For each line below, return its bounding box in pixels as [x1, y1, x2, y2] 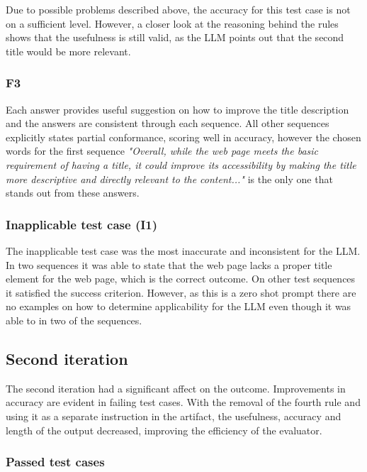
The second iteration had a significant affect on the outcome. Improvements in [6, 380, 346, 395]
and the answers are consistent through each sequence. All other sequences [6, 116, 329, 131]
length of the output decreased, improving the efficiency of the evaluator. [6, 422, 322, 437]
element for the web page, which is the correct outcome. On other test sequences [6, 271, 356, 286]
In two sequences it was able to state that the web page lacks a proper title [6, 257, 332, 272]
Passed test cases [6, 453, 105, 471]
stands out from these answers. [6, 185, 140, 200]
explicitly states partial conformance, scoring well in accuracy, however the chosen [6, 129, 361, 144]
